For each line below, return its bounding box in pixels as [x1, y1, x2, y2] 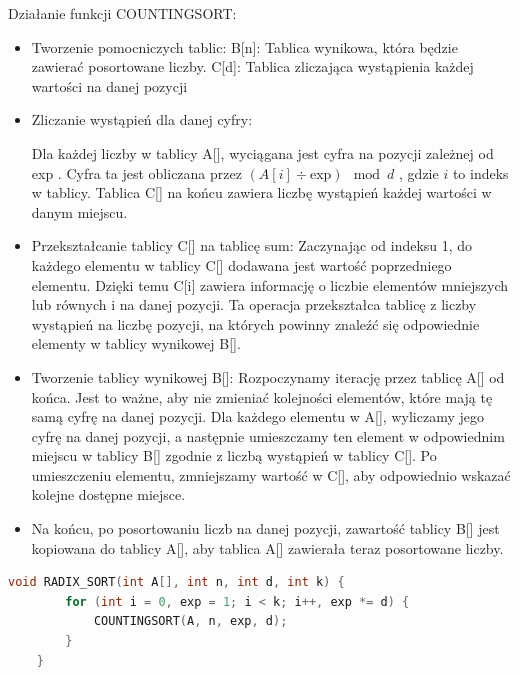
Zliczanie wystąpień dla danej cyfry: [31, 109, 253, 130]
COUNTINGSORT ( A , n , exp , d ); [93, 614, 288, 629]
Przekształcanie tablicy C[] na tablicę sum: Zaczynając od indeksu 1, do [31, 235, 473, 256]
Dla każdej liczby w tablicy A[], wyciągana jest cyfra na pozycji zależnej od [31, 142, 494, 163]
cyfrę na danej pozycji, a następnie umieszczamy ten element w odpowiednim [31, 425, 505, 446]
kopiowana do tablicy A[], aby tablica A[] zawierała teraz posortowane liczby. [31, 537, 504, 558]
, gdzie [399, 162, 439, 183]
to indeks [452, 162, 509, 183]
